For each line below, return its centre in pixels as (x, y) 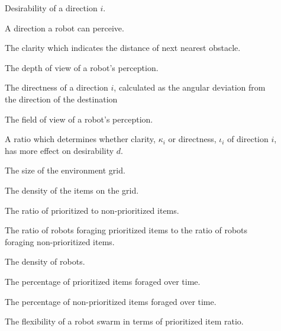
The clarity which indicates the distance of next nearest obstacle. (123, 48)
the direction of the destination (61, 99)
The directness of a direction (56, 87)
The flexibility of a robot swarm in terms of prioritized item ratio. (124, 321)
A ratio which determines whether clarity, (80, 139)
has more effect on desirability (59, 150)
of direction (248, 139)
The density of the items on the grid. (72, 190)
